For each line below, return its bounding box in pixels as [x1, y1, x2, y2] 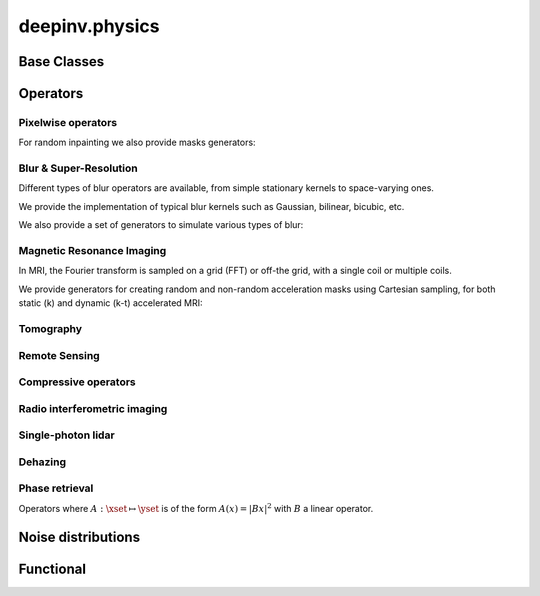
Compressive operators [18, 375, 136, 389]
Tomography [18, 321, 82, 335]
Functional [18, 560, 87, 577]
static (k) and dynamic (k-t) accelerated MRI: [18, 297, 203, 309]
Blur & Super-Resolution [18, 161, 139, 175]
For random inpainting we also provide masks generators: [18, 136, 256, 149]
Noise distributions [18, 528, 140, 545]
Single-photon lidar [18, 428, 115, 442]
